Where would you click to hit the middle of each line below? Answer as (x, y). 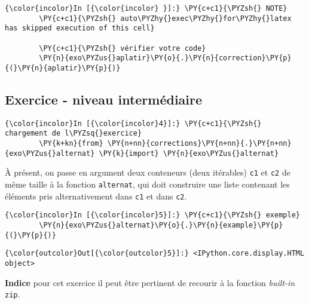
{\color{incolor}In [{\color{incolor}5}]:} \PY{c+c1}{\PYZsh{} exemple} (152, 215)
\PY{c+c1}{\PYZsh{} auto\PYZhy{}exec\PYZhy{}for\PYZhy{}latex (165, 18)
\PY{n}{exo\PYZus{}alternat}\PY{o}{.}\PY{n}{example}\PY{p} (161, 225)
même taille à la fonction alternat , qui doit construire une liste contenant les (147, 184)
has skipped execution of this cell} (80, 28)
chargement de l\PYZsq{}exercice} (74, 133)
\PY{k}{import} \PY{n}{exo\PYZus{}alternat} (189, 153)
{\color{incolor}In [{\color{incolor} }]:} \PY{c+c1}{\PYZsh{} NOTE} (146, 8)
